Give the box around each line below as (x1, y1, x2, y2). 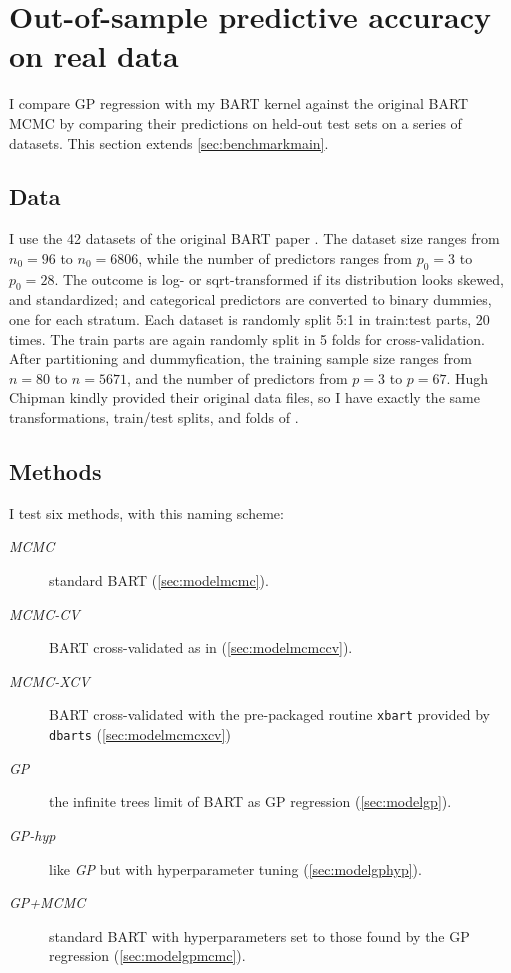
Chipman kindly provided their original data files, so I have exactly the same (9, 387, 480, 408)
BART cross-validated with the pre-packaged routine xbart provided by (49, 704, 490, 725)
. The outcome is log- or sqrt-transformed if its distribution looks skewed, (54, 268, 504, 289)
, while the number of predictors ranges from (138, 247, 413, 268)
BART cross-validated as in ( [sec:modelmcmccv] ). (49, 637, 353, 658)
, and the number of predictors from (126, 367, 348, 388)
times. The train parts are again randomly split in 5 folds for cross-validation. (9, 328, 485, 349)
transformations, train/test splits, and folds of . (9, 407, 299, 428)
